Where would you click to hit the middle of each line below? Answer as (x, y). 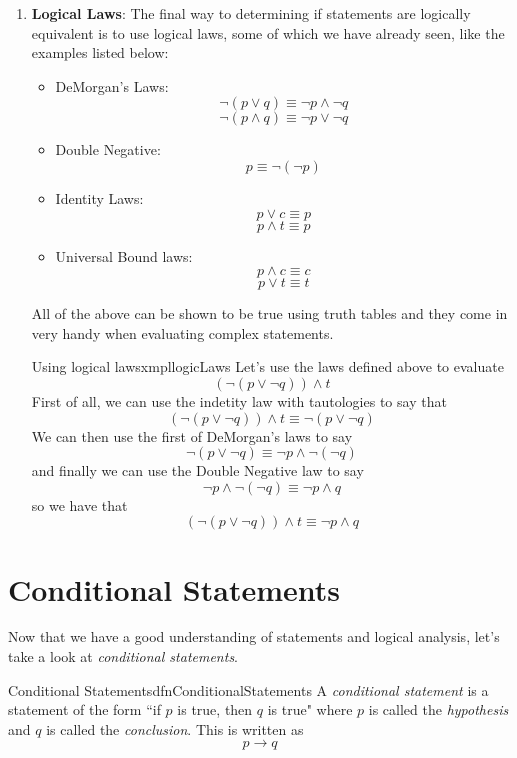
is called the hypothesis (438, 709)
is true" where (310, 709)
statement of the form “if (84, 709)
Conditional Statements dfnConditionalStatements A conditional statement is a (248, 689)
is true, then (215, 709)
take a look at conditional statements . (123, 656)
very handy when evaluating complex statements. (182, 332)
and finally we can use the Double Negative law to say (197, 470)
